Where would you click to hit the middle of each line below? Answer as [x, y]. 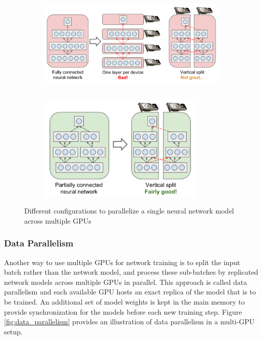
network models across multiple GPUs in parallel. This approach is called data [126, 282]
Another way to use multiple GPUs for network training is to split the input [122, 262]
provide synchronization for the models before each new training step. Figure [123, 311]
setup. [13, 331]
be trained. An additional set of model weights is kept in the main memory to [124, 301]
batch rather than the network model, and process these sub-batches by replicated [131, 272]
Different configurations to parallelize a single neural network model [129, 211]
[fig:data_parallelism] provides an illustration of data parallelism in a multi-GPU [129, 322]
